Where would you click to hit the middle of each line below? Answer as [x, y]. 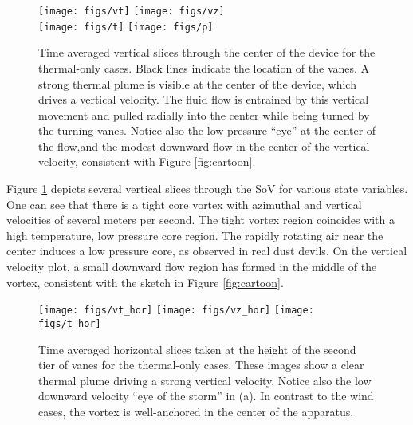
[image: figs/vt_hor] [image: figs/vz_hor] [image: [176, 311]
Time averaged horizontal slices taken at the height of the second [197, 349]
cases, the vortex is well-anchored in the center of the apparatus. [196, 411]
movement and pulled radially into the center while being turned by [204, 114]
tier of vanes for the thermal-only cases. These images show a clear [201, 365]
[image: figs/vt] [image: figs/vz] [132, 11]
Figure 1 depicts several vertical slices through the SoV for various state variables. [207, 189]
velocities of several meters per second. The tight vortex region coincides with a [201, 220]
